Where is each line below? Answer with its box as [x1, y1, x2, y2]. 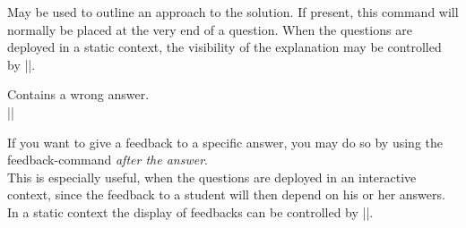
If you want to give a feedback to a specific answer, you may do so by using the [7, 132, 444, 151]
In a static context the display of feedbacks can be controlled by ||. [7, 202, 374, 221]
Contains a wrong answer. [7, 85, 150, 104]
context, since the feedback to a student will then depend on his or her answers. [7, 185, 445, 204]
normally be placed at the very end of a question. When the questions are [7, 20, 412, 38]
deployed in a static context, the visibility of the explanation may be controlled [7, 38, 442, 56]
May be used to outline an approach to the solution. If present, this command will [7, 3, 459, 21]
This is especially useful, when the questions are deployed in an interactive [7, 167, 417, 186]
